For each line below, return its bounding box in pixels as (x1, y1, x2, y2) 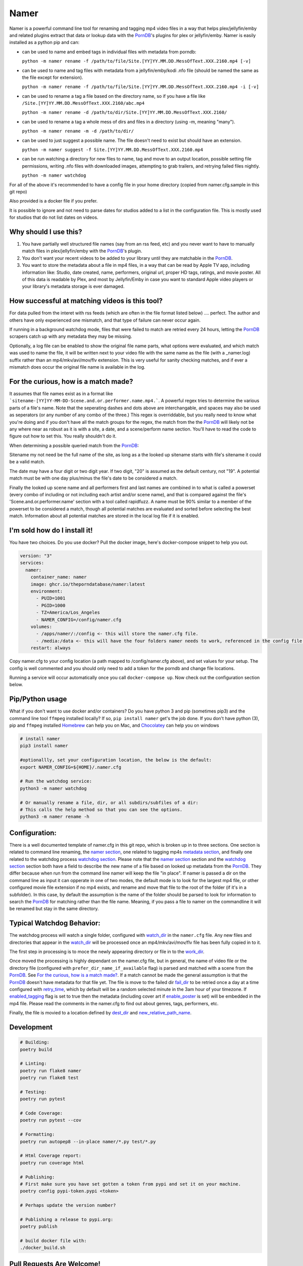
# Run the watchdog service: (20, 778, 92, 784)
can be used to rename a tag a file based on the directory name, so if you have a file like (22, 93, 206, 99)
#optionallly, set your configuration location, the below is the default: (20, 757, 212, 763)
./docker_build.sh (20, 1245, 66, 1251)
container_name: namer (30, 574, 87, 580)
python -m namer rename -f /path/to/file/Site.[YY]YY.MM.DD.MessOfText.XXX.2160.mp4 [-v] (22, 58, 251, 64)
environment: (30, 588, 63, 595)
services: (20, 560, 44, 566)
